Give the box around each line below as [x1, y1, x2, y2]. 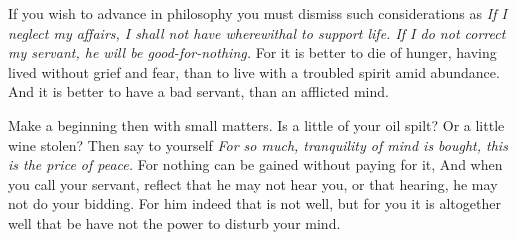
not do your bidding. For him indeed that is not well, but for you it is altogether [8, 193, 501, 214]
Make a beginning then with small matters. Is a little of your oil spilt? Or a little [8, 114, 505, 135]
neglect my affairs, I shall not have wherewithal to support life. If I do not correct [8, 22, 506, 43]
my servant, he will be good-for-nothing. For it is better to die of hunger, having [8, 42, 497, 63]
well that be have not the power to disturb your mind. [8, 212, 341, 233]
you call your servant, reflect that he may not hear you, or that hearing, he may [8, 173, 498, 194]
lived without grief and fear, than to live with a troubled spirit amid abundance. [8, 61, 500, 82]
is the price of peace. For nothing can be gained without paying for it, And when [8, 154, 503, 175]
